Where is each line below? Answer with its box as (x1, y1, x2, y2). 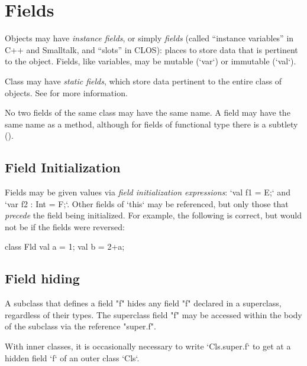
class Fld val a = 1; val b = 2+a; (5, 240, 125, 253)
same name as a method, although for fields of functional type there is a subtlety (5, 117, 298, 130)
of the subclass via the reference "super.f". (5, 320, 156, 332)
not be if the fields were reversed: (5, 220, 125, 233)
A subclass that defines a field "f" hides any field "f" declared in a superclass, (5, 297, 282, 309)
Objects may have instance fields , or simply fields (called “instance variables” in (5, 32, 294, 44)
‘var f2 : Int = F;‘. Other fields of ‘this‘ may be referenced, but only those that (5, 197, 289, 210)
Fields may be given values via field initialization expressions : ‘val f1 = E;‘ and (5, 186, 290, 198)
